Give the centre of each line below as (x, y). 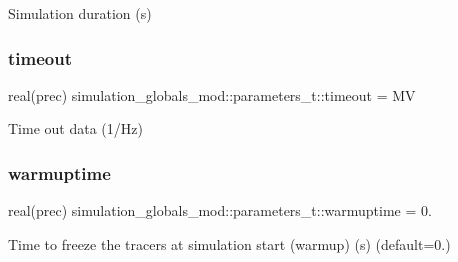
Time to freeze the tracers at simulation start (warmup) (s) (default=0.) (229, 243)
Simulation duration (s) (80, 13)
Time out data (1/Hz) (75, 128)
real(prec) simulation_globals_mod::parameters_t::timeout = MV (212, 94)
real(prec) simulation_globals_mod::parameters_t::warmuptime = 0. (220, 210)
